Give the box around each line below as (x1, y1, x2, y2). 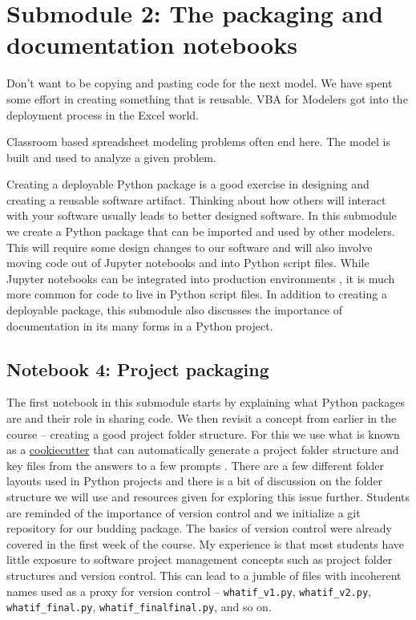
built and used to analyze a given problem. (6, 148, 216, 165)
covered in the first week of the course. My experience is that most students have (6, 535, 404, 552)
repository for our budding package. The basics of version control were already (6, 520, 392, 537)
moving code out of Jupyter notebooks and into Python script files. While (6, 254, 370, 271)
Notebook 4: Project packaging (6, 356, 269, 381)
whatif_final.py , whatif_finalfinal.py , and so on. (6, 598, 272, 615)
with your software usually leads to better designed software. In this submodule (6, 207, 397, 224)
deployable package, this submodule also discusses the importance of (6, 302, 343, 318)
